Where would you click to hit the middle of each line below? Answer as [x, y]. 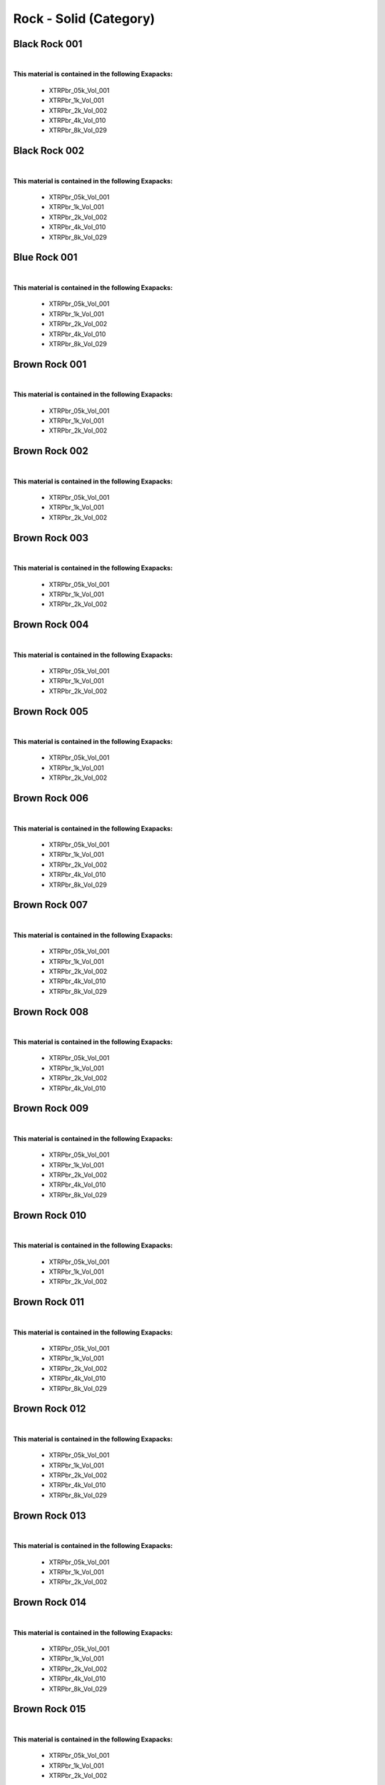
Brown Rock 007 [51, 905]
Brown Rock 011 [49, 1302]
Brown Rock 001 [50, 364]
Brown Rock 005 [51, 712]
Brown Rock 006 [51, 799]
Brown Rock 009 [51, 1108]
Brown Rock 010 [50, 1215]
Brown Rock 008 [51, 1011]
